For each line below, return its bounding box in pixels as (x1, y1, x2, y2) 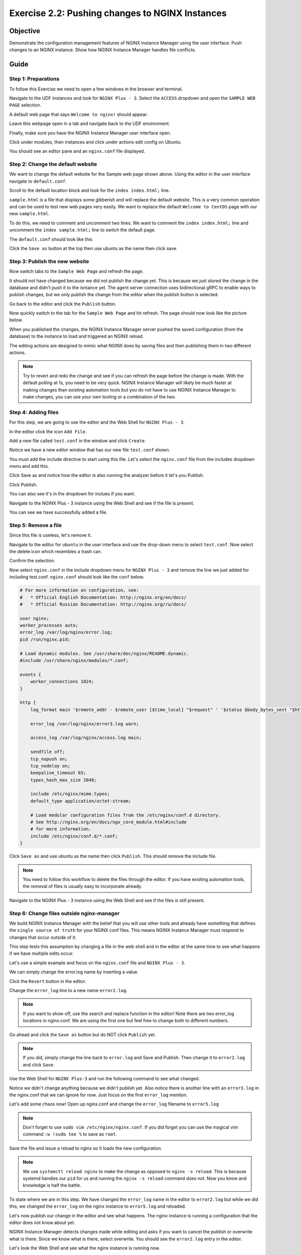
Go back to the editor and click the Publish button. (9, 301, 116, 307)
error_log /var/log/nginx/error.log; (20, 630, 113, 635)
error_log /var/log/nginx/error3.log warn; (30, 721, 139, 726)
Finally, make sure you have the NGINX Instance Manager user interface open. (9, 130, 172, 136)
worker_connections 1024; (30, 679, 94, 685)
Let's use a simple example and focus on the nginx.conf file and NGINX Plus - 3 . (9, 959, 186, 966)
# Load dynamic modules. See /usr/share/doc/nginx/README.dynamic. (20, 651, 190, 656)
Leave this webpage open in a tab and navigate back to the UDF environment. (9, 120, 171, 127)
